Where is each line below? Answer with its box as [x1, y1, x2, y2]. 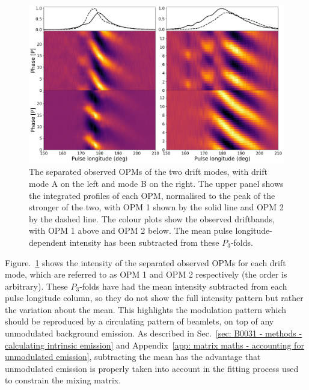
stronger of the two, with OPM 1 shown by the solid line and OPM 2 [29, 201, 284, 213]
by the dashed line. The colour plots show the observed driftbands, [29, 212, 275, 225]
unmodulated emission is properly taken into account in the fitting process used [5, 362, 299, 374]
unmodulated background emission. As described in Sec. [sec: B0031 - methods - [5, 327, 302, 340]
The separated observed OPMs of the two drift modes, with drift [29, 165, 268, 178]
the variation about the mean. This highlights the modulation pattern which [5, 303, 287, 315]
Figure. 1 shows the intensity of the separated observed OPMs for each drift [5, 256, 286, 269]
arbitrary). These [5, 279, 68, 292]
